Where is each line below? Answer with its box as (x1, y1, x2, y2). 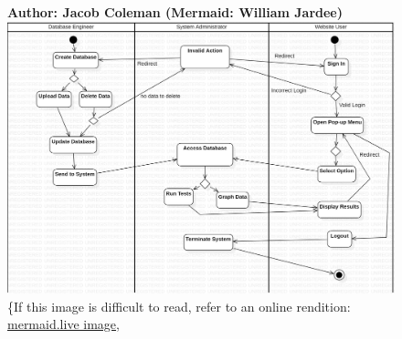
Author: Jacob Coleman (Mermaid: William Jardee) (7, 3, 343, 21)
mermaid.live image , (7, 314, 120, 334)
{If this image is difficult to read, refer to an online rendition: (7, 296, 351, 315)
